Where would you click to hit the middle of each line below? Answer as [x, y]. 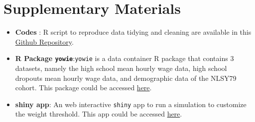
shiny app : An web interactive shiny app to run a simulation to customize [131, 104]
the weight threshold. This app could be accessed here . [99, 114]
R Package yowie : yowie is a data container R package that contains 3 [125, 58]
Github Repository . [44, 41]
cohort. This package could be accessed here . [83, 88]
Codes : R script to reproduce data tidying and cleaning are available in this [133, 32]
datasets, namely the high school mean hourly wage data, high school [121, 68]
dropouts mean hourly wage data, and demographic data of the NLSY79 [126, 78]
